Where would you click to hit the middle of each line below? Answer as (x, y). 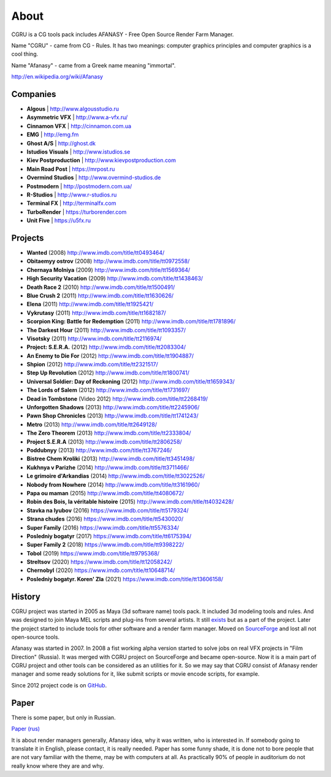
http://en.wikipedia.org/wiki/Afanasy (57, 77)
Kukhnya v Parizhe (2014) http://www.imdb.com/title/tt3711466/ (108, 467)
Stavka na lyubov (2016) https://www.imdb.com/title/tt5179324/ (108, 510)
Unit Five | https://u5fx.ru (59, 220)
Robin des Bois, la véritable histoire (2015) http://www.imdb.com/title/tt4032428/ (130, 502)
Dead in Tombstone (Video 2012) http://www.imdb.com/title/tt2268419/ (117, 398)
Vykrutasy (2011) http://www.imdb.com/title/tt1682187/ (97, 312)
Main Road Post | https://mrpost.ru (71, 169)
